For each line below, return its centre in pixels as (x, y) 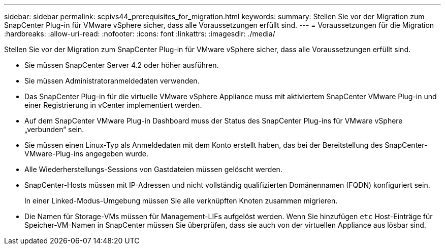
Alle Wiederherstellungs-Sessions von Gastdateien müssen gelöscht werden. (153, 169)
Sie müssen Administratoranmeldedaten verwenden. (112, 81)
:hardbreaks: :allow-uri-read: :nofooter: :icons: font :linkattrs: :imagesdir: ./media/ (140, 34)
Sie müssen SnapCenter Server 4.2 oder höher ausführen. (122, 65)
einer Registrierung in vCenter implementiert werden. (113, 105)
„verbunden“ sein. (54, 129)
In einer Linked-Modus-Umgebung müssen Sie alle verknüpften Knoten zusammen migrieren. (181, 201)
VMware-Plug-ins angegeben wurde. (87, 154)
